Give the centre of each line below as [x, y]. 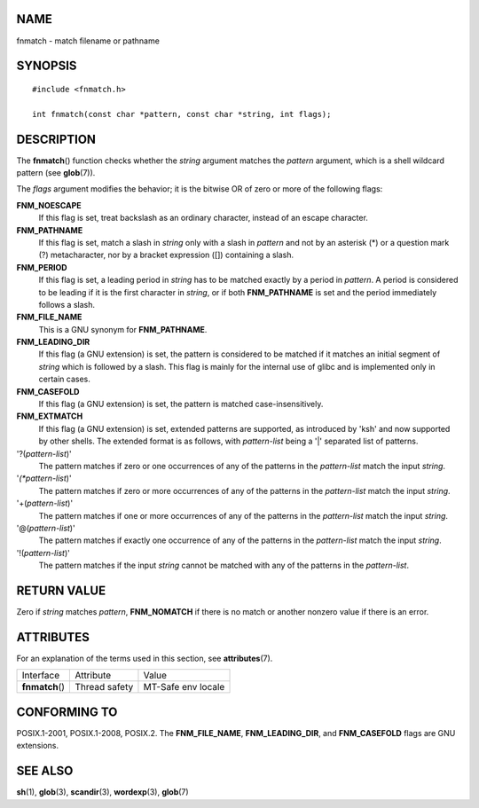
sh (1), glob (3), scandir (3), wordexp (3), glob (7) [103, 792]
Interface [41, 676]
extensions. [38, 746]
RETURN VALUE [61, 590]
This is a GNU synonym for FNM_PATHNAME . [123, 329]
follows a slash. [67, 304]
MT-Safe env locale [184, 687]
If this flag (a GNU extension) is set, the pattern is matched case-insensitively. [181, 404]
